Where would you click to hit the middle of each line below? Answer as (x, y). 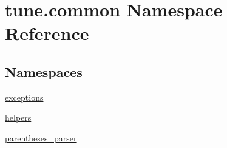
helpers (18, 117)
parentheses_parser (41, 137)
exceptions (24, 97)
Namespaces (44, 71)
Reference (47, 33)
